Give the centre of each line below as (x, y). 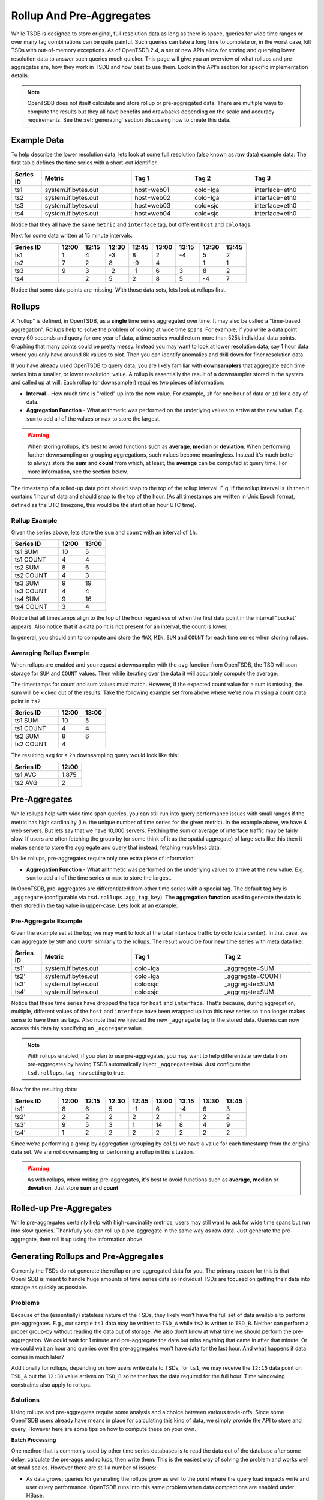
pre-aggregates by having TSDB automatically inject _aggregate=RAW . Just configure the (139, 1064)
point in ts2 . (27, 701)
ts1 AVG (25, 775)
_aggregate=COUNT (253, 976)
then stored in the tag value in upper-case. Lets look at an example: (94, 905)
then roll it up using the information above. (91, 1239)
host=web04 (153, 213)
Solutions (25, 1400)
